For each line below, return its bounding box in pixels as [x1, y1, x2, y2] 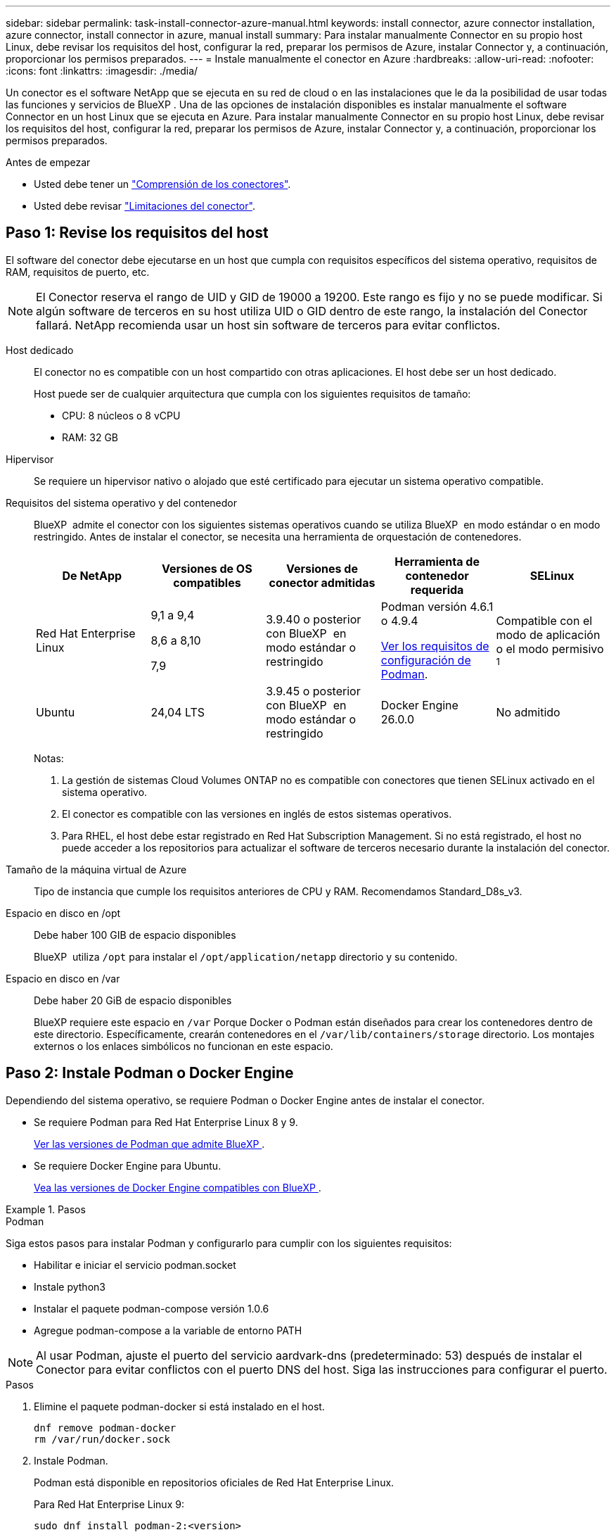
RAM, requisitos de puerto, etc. [6, 265, 150, 278]
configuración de [380, 652, 471, 667]
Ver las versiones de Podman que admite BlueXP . [34, 1137, 265, 1150]
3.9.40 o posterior [266, 612, 361, 626]
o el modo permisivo [496, 641, 604, 656]
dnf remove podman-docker [34, 1422, 177, 1434]
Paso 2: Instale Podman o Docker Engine [6, 1064, 294, 1082]
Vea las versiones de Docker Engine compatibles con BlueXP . [34, 1181, 321, 1194]
